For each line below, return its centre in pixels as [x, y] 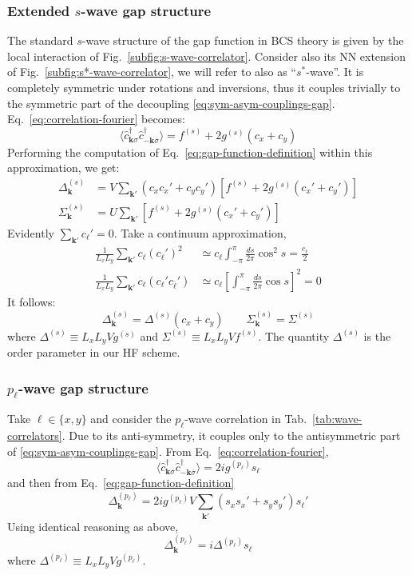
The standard [40, 40]
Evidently [31, 232]
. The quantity [294, 335]
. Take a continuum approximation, [200, 232]
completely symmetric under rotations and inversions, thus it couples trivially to [204, 87]
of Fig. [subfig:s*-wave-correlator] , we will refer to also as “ [152, 72]
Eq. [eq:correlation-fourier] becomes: [96, 119]
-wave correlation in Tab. [246, 419]
